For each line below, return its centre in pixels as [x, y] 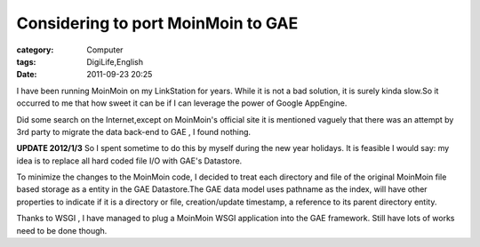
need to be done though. [62, 230]
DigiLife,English [115, 61]
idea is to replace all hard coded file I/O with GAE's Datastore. [129, 161]
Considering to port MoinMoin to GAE [157, 23]
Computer [105, 50]
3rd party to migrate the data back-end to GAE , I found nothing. [134, 131]
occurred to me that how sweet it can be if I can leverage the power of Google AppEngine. [182, 103]
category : [35, 50]
